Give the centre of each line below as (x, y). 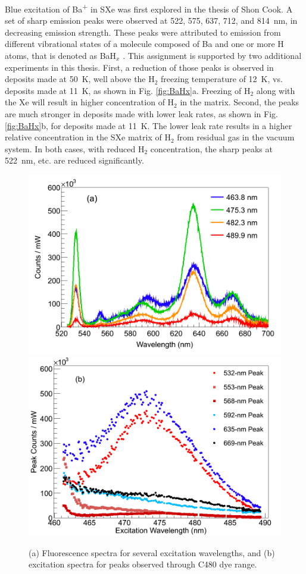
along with (276, 90)
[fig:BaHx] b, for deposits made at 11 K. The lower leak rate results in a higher (149, 125)
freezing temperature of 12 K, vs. (222, 79)
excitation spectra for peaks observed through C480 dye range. (143, 564)
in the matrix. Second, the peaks (240, 102)
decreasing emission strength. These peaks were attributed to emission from (143, 32)
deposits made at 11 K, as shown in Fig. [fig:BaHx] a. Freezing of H (128, 90)
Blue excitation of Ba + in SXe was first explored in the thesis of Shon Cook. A (149, 8)
